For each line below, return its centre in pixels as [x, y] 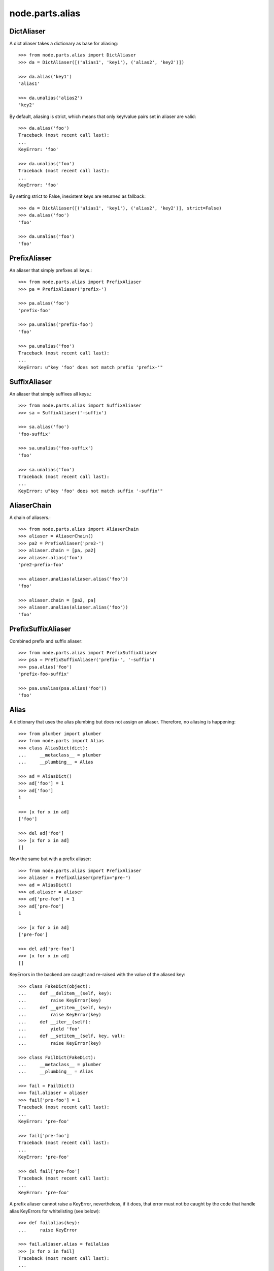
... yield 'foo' [49, 1029]
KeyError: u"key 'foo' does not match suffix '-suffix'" [91, 491]
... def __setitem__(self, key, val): [72, 1036]
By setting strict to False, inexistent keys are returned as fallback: [77, 196]
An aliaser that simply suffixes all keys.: [50, 394]
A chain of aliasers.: [30, 517]
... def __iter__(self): [55, 1022]
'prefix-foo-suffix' [44, 674]
